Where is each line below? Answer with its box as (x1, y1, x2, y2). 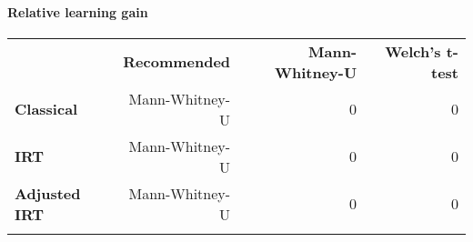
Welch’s (385, 40, 441, 62)
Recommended (123, 51, 231, 73)
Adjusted (15, 182, 81, 204)
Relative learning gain (7, 2, 148, 21)
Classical (15, 98, 78, 120)
